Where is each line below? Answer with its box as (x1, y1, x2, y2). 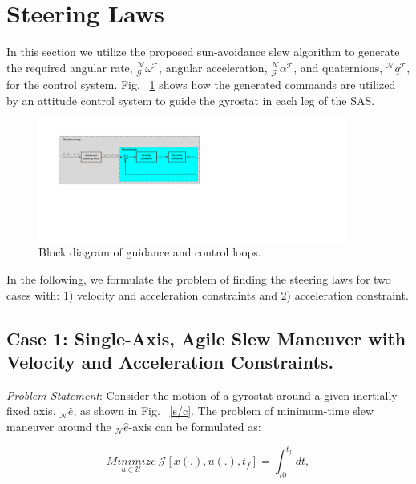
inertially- (353, 386, 402, 403)
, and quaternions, (293, 58, 383, 75)
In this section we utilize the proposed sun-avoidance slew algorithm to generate (6, 43, 400, 60)
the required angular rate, (6, 58, 133, 75)
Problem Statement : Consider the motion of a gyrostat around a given (6, 386, 350, 403)
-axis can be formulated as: (128, 417, 261, 434)
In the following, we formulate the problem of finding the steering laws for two (6, 271, 391, 288)
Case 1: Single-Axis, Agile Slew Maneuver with (6, 325, 406, 350)
